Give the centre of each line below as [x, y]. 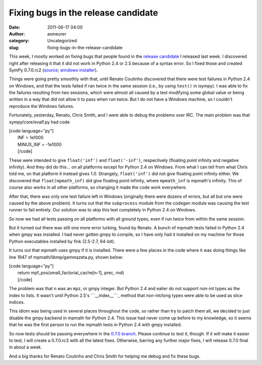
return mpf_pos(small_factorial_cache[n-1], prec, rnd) [71, 273]
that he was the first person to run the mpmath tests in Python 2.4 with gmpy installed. [95, 325]
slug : [14, 47]
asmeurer [57, 34]
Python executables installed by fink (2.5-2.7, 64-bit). [62, 241]
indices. [17, 302]
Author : [17, 34]
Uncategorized [62, 41]
